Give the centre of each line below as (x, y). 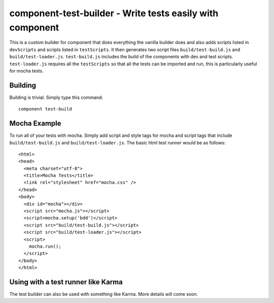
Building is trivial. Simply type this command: (56, 97)
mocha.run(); (45, 246)
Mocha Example (35, 123)
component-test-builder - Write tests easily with (114, 13)
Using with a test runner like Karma (66, 282)
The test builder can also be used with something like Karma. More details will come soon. (104, 294)
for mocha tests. (26, 70)
